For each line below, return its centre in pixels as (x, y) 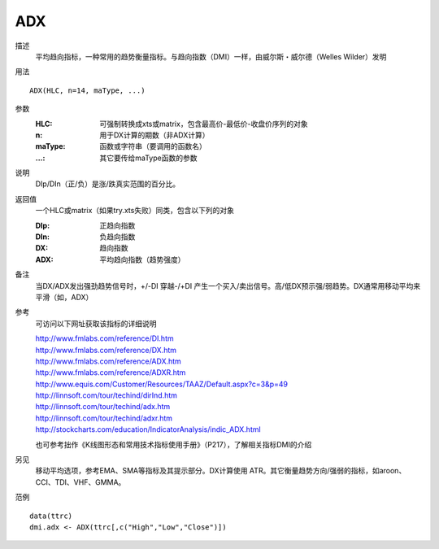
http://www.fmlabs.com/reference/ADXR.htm (111, 373)
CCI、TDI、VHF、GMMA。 (80, 482)
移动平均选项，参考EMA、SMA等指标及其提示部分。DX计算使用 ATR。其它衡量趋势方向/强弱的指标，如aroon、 (221, 471)
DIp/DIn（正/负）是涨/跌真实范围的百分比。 (108, 184)
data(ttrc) (51, 516)
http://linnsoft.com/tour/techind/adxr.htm (104, 418)
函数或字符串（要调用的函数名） (153, 146)
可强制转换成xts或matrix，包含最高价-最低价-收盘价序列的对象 (204, 124)
